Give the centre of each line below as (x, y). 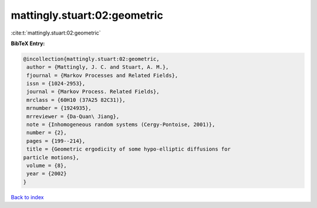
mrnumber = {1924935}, (59, 108)
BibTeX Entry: (28, 43)
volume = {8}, (47, 166)
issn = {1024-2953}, (56, 84)
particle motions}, (51, 157)
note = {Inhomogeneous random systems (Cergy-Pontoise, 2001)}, (121, 125)
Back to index (27, 197)
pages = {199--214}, (56, 141)
